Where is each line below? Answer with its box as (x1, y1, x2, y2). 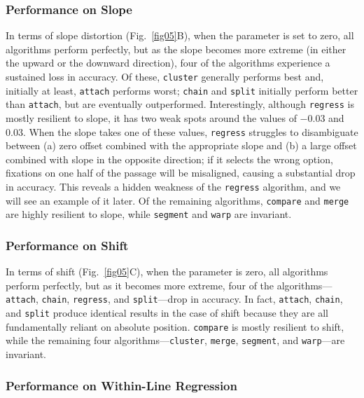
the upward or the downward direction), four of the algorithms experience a (6, 55, 330, 70)
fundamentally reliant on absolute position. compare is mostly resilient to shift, (6, 319, 344, 334)
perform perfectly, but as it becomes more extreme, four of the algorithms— (6, 277, 332, 292)
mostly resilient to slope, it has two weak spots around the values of (6, 110, 297, 125)
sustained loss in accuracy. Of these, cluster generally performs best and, (6, 69, 324, 83)
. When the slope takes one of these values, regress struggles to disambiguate (22, 124, 358, 139)
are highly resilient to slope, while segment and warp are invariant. (6, 207, 292, 221)
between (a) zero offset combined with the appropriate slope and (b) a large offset (6, 138, 357, 153)
